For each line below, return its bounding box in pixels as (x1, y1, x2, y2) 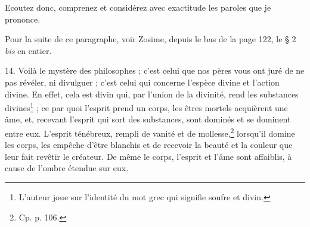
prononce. (5, 12, 41, 25)
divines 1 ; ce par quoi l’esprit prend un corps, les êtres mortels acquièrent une (5, 100, 288, 113)
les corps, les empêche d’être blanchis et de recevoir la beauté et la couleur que (5, 138, 293, 151)
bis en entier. (5, 44, 52, 56)
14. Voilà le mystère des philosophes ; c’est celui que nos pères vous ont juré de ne (5, 64, 305, 77)
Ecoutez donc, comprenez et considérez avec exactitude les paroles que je (5, 1, 271, 13)
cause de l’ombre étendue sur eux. (5, 162, 129, 174)
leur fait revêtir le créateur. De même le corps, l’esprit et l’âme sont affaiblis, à (5, 150, 292, 162)
